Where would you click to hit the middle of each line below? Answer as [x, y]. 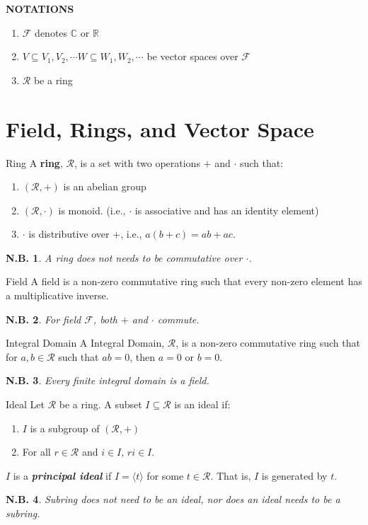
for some [165, 475]
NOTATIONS [40, 8]
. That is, [231, 475]
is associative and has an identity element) [227, 210]
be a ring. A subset [100, 404]
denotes [51, 32]
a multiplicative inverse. [57, 295]
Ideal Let [25, 404]
